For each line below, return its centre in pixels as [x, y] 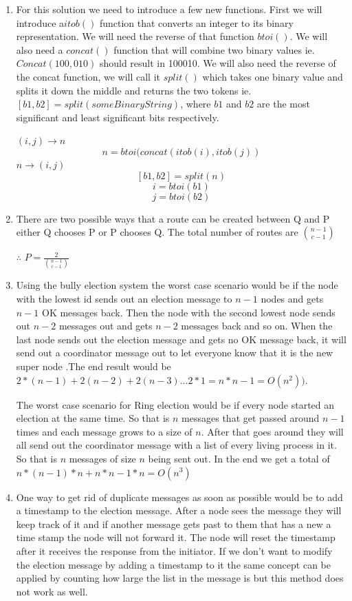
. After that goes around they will [272, 431]
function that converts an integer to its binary [196, 22]
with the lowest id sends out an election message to [124, 299]
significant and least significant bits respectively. [118, 117]
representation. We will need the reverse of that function [135, 36]
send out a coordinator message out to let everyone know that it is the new [175, 353]
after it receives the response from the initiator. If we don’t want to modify [174, 550]
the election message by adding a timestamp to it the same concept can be [173, 564]
